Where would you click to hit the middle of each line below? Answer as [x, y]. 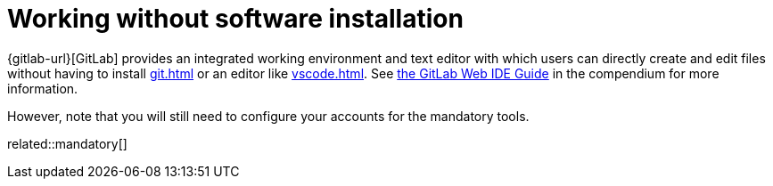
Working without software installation [235, 19]
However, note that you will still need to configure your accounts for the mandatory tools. [268, 116]
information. [43, 88]
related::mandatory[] [67, 143]
